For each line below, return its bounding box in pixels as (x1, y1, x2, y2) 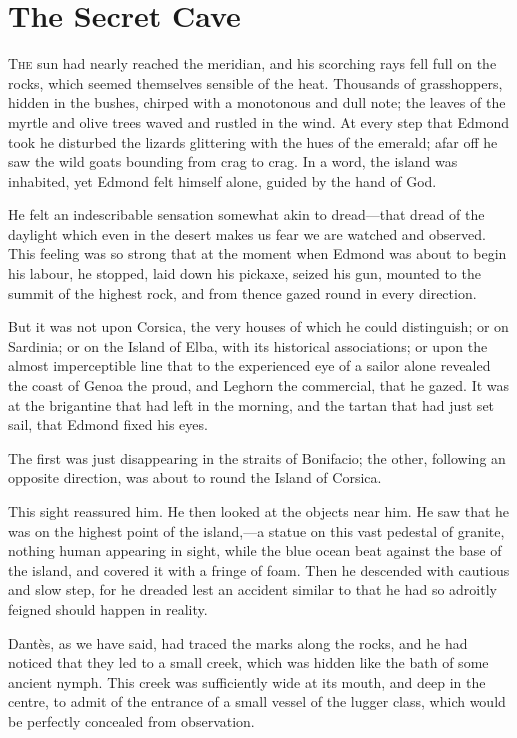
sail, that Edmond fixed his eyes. (8, 414, 208, 435)
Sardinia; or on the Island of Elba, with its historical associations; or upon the (8, 335, 488, 356)
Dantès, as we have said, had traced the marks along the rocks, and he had (8, 632, 468, 653)
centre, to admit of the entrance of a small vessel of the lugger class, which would (8, 691, 506, 712)
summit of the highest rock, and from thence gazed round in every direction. (8, 282, 477, 303)
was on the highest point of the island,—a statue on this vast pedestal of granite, (8, 520, 505, 541)
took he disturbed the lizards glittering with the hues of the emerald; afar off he (8, 131, 498, 152)
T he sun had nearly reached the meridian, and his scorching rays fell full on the (8, 53, 497, 74)
